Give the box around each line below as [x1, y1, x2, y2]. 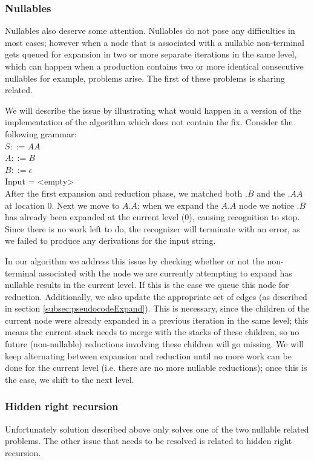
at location [5, 198, 45, 211]
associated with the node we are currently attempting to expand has [39, 266, 292, 279]
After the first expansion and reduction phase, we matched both [5, 186, 243, 199]
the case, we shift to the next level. [5, 373, 134, 385]
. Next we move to [51, 198, 120, 211]
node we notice [238, 198, 294, 211]
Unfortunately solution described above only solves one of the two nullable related [5, 422, 309, 435]
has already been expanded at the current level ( [5, 211, 185, 223]
